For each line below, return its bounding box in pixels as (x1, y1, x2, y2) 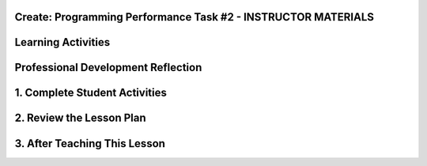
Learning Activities (14, 36, 111, 49)
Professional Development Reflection (14, 61, 202, 74)
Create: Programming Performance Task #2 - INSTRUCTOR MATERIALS (14, 10, 375, 24)
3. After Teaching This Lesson (14, 137, 166, 150)
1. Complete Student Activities (14, 86, 168, 100)
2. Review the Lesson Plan (14, 111, 146, 125)
